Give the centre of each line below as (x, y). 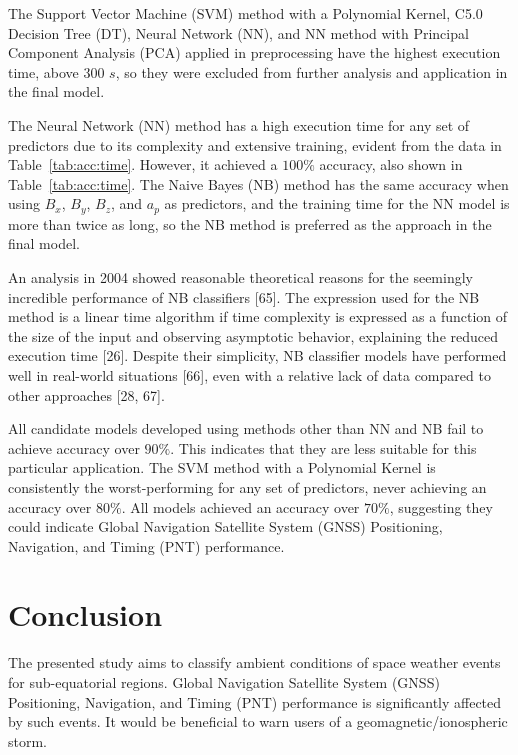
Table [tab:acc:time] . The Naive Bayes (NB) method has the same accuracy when (258, 183)
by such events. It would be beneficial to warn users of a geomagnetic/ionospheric (258, 721)
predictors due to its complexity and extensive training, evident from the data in (255, 144)
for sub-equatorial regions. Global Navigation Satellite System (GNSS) (224, 682)
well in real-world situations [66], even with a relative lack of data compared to (249, 374)
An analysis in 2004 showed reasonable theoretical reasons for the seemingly (240, 276)
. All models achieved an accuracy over (240, 506)
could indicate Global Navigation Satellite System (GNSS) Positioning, (225, 526)
